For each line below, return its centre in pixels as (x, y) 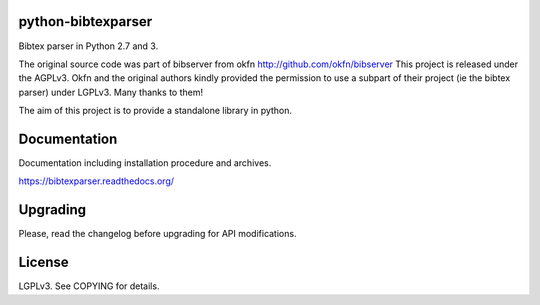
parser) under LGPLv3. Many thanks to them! (111, 92)
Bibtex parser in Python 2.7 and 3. (88, 46)
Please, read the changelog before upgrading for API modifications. (157, 234)
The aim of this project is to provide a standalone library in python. (155, 111)
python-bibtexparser (85, 21)
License (43, 262)
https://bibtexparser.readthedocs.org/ (96, 181)
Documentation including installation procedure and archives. (145, 162)
